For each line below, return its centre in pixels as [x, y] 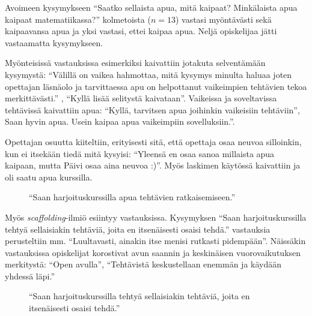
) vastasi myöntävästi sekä [223, 19]
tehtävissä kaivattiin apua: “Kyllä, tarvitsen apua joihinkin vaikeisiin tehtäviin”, [152, 109]
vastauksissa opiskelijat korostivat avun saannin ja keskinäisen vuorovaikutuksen [153, 252]
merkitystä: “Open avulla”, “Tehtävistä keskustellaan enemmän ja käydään [143, 264]
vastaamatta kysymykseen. [54, 42]
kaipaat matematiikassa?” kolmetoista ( [78, 19]
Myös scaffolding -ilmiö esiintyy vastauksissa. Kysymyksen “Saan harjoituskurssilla [156, 217]
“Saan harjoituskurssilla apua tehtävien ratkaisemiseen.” [132, 197]
